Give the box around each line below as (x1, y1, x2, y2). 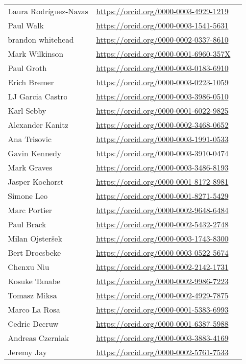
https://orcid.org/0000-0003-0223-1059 (96, 76, 229, 88)
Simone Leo (8, 190, 48, 201)
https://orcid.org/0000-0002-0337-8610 (96, 34, 229, 45)
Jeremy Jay (8, 346, 47, 358)
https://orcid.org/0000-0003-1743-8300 (96, 233, 229, 244)
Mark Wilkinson (8, 48, 64, 59)
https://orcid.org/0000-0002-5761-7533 (96, 346, 229, 358)
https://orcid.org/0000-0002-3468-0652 (96, 119, 229, 130)
